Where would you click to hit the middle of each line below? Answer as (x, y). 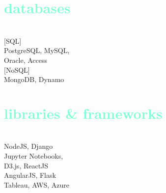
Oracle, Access (26, 60)
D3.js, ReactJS (26, 165)
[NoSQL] (17, 69)
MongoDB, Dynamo (34, 79)
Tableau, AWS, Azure (37, 184)
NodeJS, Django (28, 146)
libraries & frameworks (83, 113)
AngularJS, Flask (30, 175)
